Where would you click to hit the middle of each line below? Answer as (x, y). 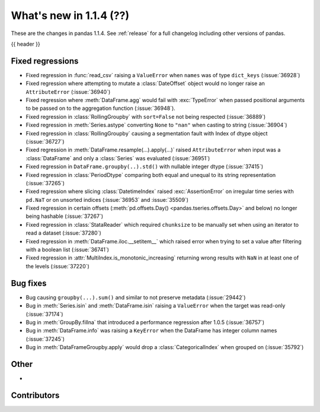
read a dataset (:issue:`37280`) (64, 233)
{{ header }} (26, 44)
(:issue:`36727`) (45, 141)
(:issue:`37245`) (45, 339)
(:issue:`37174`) (44, 314)
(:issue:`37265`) (45, 183)
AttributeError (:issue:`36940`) (68, 91)
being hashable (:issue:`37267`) (65, 216)
